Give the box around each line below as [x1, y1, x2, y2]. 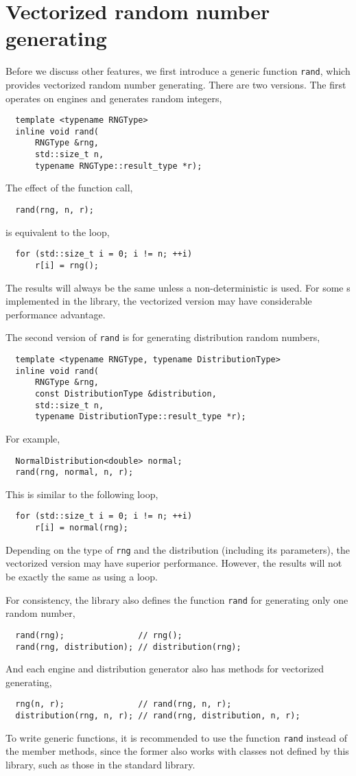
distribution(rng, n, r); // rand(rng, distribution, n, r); [15, 711, 300, 721]
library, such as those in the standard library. [5, 757, 195, 771]
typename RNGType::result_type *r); [34, 161, 202, 171]
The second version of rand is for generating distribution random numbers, [5, 330, 320, 344]
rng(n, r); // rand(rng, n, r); [15, 699, 232, 709]
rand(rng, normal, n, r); [15, 467, 134, 478]
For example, [5, 431, 60, 445]
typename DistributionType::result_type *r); [34, 412, 246, 422]
